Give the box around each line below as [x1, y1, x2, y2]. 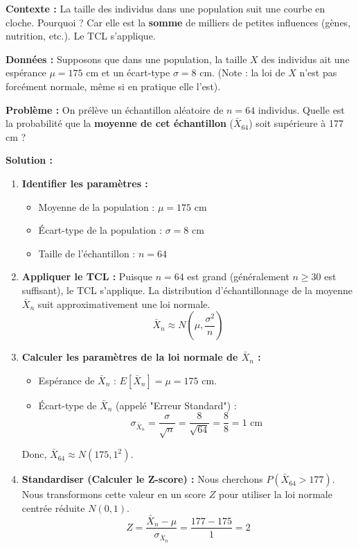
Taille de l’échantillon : [38, 246, 136, 260]
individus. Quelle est [258, 102, 345, 117]
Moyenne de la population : [38, 199, 155, 214]
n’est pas [299, 65, 337, 80]
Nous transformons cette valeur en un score [21, 487, 206, 502]
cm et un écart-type [86, 65, 170, 80]
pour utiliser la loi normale [218, 487, 332, 502]
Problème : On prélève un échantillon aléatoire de [6, 102, 224, 117]
